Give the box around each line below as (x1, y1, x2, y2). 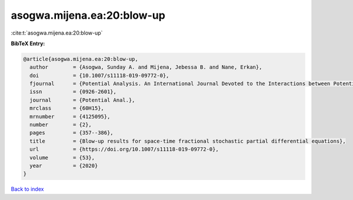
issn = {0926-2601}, (29, 89, 117, 95)
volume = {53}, (29, 154, 95, 161)
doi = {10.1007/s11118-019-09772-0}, (29, 72, 169, 79)
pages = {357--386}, (29, 130, 114, 136)
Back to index (11, 185, 44, 193)
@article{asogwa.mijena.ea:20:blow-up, (23, 56, 138, 62)
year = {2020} (29, 162, 98, 169)
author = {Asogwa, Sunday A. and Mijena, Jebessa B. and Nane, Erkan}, (29, 64, 262, 70)
